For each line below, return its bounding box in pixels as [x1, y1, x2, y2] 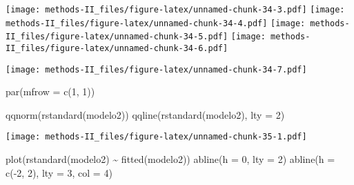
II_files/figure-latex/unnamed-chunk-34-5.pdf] [6, 32, 228, 42]
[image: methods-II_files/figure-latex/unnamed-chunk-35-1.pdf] [6, 132, 307, 142]
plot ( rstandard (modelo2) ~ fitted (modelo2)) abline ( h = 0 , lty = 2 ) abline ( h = [6, 152, 335, 166]
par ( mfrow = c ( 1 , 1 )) [6, 84, 95, 99]
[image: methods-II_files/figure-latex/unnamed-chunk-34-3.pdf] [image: [6, 5, 345, 14]
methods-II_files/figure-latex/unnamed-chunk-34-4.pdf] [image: [6, 18, 306, 28]
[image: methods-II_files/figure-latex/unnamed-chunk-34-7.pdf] [6, 64, 307, 75]
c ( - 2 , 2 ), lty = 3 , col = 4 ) [6, 165, 112, 179]
